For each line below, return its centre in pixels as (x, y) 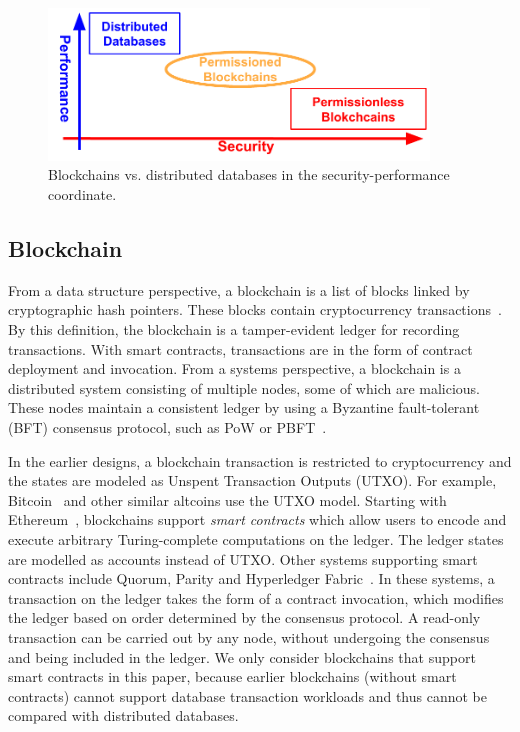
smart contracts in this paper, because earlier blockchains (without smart (232, 676)
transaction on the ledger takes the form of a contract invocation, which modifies (256, 597)
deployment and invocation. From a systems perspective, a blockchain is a (234, 368)
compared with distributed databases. (123, 715)
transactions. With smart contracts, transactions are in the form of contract (240, 348)
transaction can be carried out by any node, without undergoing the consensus (249, 636)
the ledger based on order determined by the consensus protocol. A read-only (244, 617)
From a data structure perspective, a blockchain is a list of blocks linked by (239, 289)
